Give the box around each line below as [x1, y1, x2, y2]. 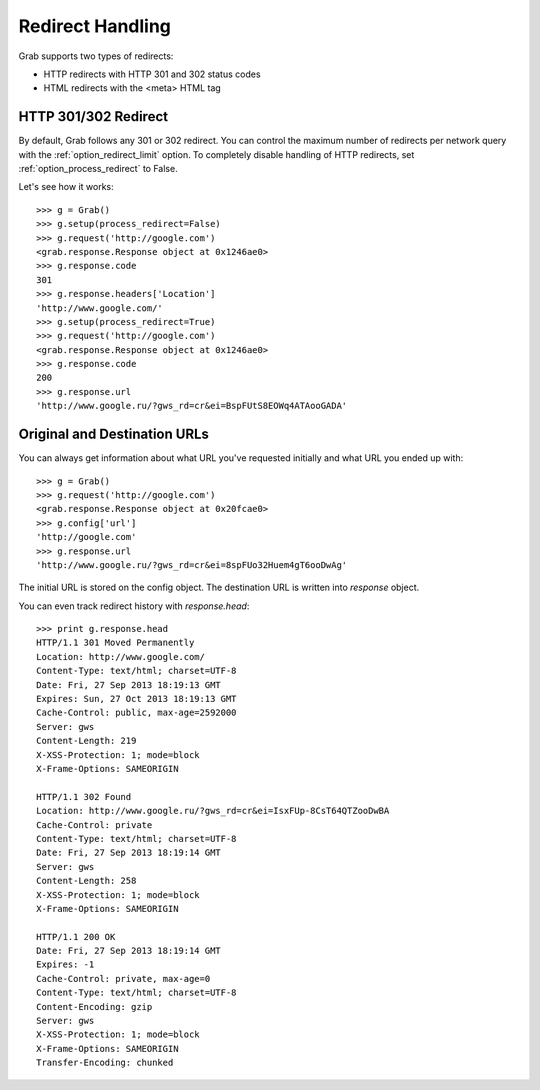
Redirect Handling [18, 15, 172, 37]
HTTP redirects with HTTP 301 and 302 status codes [43, 68, 261, 80]
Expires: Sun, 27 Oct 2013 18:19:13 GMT [36, 693, 237, 705]
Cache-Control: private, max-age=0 [36, 973, 211, 984]
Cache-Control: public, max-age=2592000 [36, 707, 237, 719]
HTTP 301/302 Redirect [18, 108, 169, 125]
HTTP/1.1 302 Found [36, 791, 132, 802]
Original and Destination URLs [18, 426, 210, 443]
